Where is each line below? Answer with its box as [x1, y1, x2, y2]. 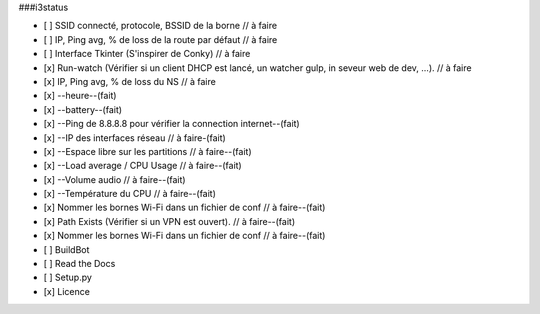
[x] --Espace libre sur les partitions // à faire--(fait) [43, 145, 252, 157]
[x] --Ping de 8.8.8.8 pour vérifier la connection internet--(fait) [43, 118, 300, 130]
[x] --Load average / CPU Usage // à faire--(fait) [43, 160, 242, 172]
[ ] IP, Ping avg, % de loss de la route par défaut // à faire [43, 33, 278, 45]
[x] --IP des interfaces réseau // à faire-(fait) [43, 131, 227, 144]
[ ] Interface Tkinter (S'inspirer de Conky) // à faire [43, 48, 251, 60]
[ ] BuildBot [43, 243, 90, 255]
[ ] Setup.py [43, 271, 92, 284]
